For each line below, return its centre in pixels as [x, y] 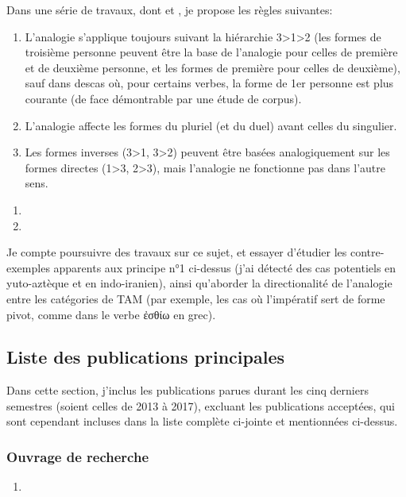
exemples [28, 267]
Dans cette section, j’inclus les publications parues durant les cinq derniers [188, 390]
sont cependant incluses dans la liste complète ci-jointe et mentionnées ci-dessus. [202, 421]
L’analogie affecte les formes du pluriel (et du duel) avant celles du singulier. [211, 125]
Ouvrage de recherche [78, 457]
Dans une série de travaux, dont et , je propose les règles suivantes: [170, 10]
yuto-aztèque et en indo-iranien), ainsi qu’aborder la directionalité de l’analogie [199, 283]
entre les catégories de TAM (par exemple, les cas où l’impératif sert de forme [196, 298]
